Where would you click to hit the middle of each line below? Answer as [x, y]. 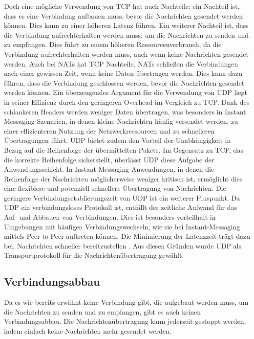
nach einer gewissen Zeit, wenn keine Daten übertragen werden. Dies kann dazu [123, 73]
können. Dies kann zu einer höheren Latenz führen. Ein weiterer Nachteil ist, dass [126, 25]
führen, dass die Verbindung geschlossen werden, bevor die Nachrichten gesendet [124, 82]
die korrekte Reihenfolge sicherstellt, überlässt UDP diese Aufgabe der [109, 159]
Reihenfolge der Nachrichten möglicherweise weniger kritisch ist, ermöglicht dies [123, 178]
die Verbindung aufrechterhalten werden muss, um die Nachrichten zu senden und [126, 34]
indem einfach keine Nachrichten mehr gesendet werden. [88, 331]
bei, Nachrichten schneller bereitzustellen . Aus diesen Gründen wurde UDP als [123, 245]
